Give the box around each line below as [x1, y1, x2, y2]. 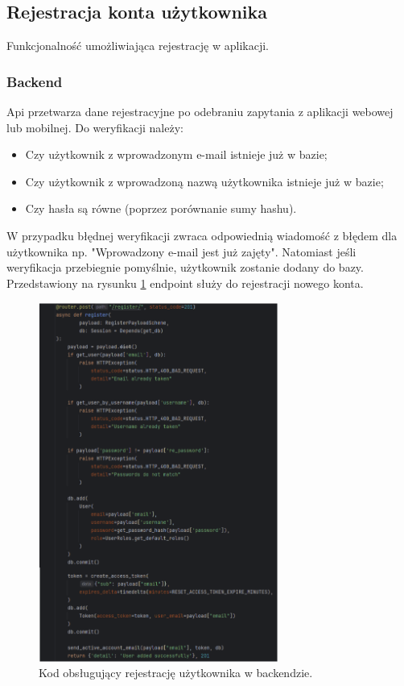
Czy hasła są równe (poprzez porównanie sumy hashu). [25, 200, 297, 217]
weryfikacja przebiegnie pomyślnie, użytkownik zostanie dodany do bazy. [6, 259, 364, 276]
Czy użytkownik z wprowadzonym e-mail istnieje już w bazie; [25, 146, 328, 163]
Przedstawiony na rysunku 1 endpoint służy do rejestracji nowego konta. [6, 274, 364, 291]
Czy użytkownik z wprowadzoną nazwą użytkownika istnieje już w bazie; [25, 173, 384, 189]
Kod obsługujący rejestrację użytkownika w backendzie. [39, 664, 313, 681]
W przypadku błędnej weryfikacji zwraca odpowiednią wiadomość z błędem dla [6, 227, 398, 243]
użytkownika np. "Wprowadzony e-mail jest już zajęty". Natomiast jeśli [6, 243, 357, 260]
